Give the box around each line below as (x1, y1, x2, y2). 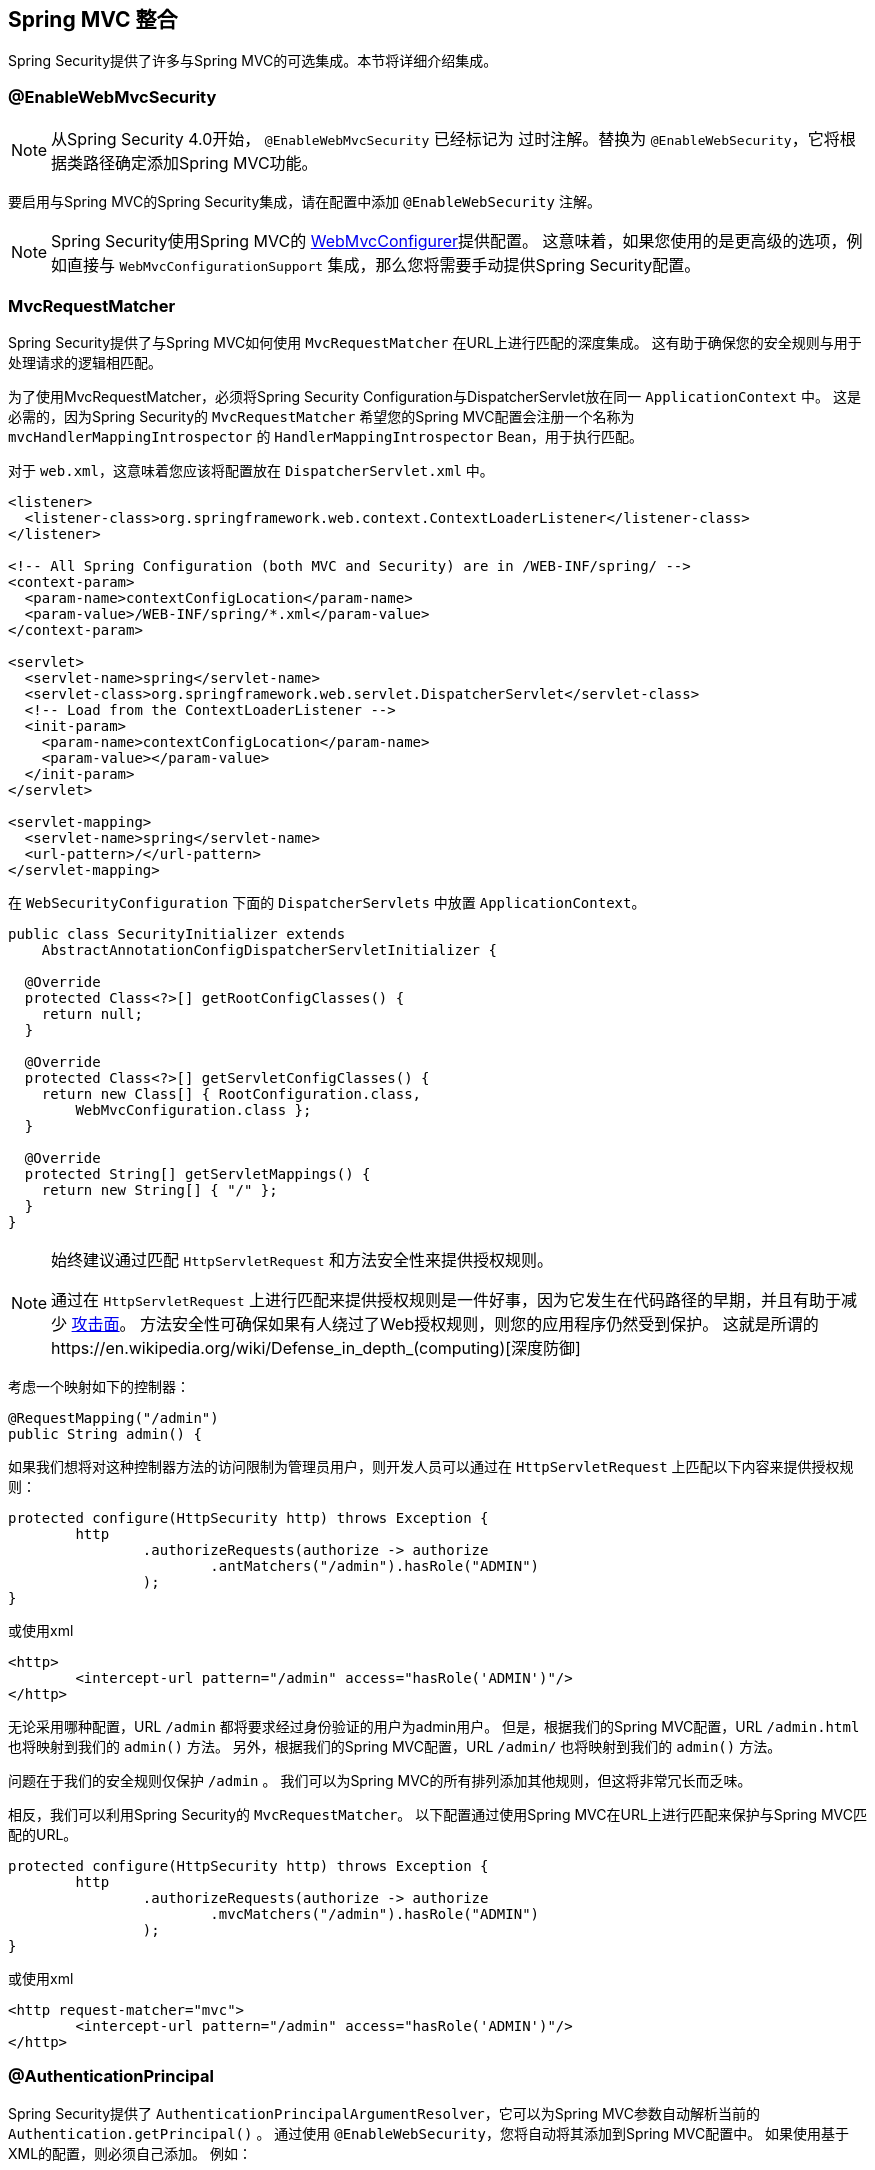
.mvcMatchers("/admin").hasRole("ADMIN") (210, 1905, 540, 1922)
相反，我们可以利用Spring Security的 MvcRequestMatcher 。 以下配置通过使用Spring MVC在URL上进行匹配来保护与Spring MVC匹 (8, 1805, 868, 1823)
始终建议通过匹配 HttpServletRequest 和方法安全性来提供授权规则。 (51, 1249, 553, 1270)
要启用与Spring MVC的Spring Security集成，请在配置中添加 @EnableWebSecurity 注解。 (8, 193, 601, 211)
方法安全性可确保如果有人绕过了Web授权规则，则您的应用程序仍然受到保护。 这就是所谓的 (140, 1313, 819, 1334)
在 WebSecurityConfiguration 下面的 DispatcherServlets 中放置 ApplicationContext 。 (8, 893, 646, 911)
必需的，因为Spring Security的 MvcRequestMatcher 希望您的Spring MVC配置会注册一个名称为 (8, 407, 635, 425)
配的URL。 (8, 1825, 78, 1843)
